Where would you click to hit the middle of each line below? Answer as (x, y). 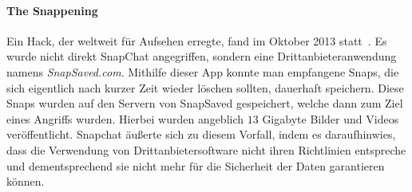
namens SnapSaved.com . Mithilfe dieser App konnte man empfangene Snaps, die (203, 71)
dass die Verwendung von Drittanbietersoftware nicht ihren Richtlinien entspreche (206, 149)
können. (26, 181)
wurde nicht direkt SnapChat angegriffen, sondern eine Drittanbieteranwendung (202, 56)
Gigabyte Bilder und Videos (331, 118)
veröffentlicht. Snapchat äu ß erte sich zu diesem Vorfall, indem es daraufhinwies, (201, 134)
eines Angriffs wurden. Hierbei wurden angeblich (125, 118)
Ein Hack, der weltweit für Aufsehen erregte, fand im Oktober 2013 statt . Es (197, 40)
